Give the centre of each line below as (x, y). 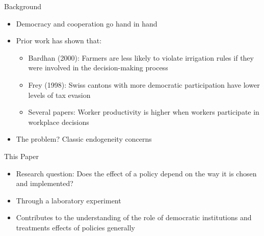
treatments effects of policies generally (76, 227)
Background (23, 6)
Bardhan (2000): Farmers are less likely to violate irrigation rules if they (141, 57)
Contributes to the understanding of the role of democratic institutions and (134, 217)
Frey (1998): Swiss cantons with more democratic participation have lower (144, 84)
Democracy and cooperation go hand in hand (87, 23)
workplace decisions (59, 122)
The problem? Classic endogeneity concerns (84, 139)
